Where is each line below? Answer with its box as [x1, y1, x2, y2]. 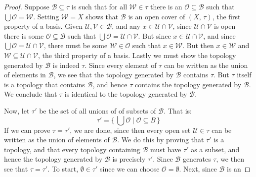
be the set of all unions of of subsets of [39, 105, 156, 116]
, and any [112, 21, 140, 31]
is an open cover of [128, 11, 185, 21]
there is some [4, 30, 44, 41]
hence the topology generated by [4, 154, 103, 164]
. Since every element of [85, 59, 157, 70]
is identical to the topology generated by [64, 89, 187, 99]
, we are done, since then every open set [70, 124, 191, 135]
